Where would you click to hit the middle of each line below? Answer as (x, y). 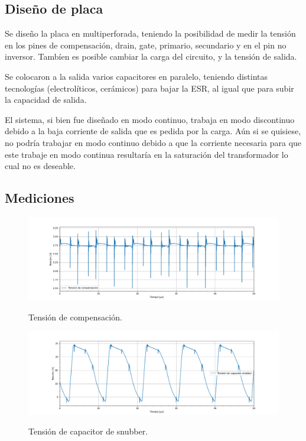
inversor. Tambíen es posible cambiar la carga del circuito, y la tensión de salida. (151, 56)
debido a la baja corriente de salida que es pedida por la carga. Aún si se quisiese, (153, 131)
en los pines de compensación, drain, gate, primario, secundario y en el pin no (146, 45)
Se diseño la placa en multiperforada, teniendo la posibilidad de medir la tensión (150, 33)
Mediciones (40, 198)
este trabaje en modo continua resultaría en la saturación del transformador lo (147, 154)
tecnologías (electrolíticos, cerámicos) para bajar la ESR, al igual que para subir (149, 88)
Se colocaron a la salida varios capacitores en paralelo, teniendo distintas (136, 76)
